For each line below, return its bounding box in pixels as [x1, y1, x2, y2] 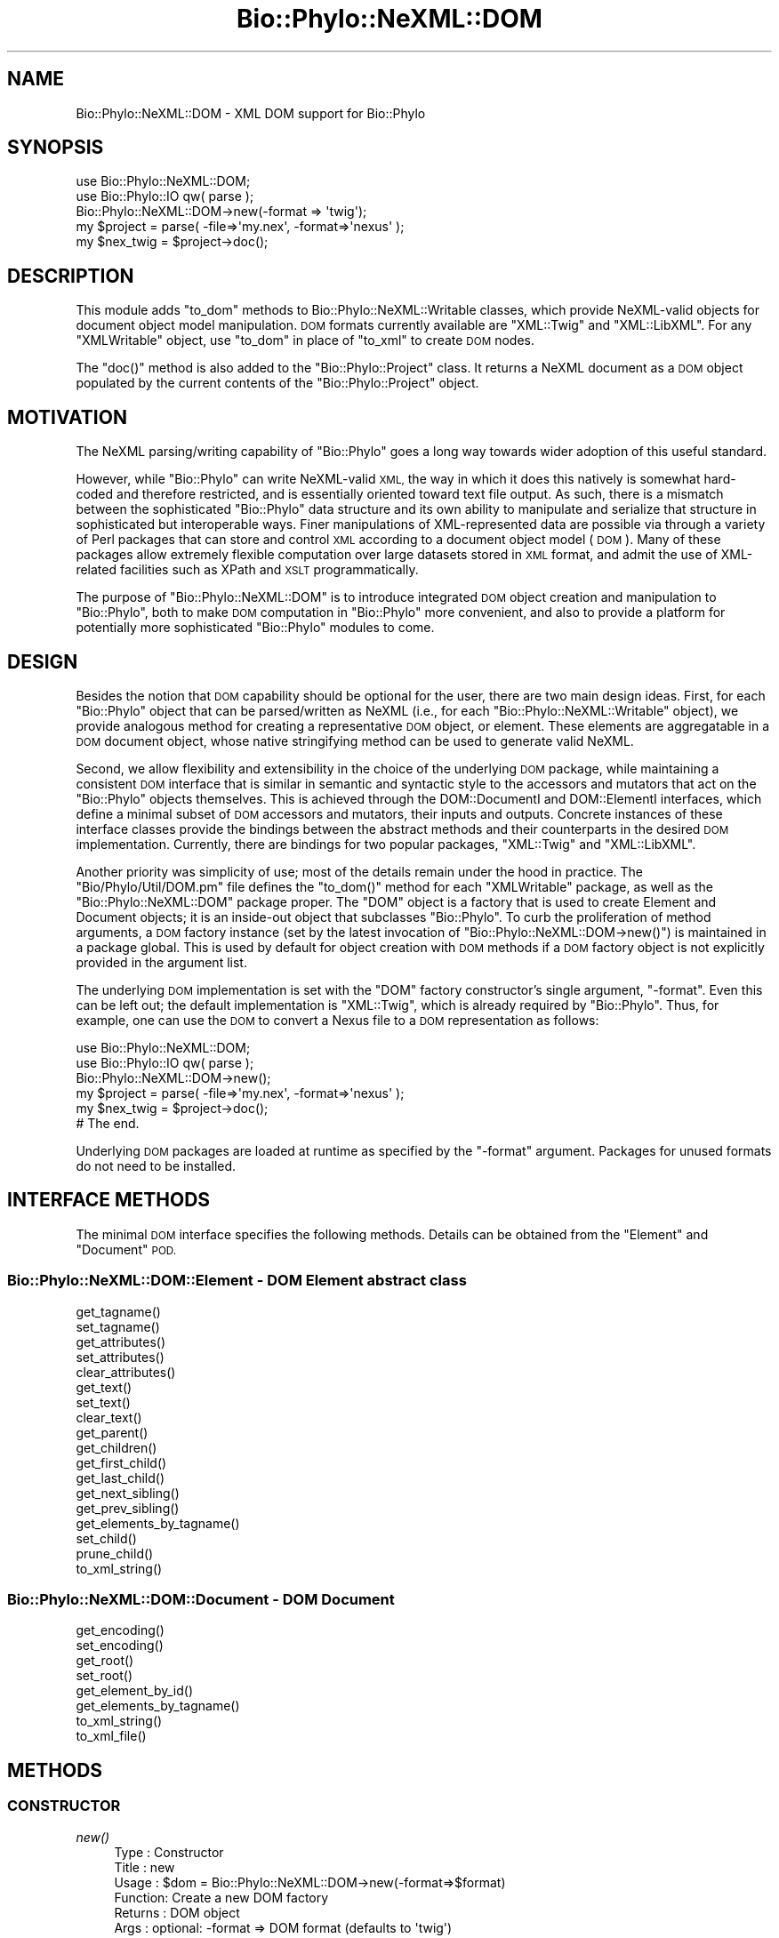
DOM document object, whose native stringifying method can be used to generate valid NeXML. [76, 733, 634, 749]
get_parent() [76, 1424, 149, 1440]
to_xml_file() [76, 1728, 147, 1744]
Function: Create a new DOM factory [114, 1889, 329, 1905]
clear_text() [76, 1409, 142, 1425]
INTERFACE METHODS [7, 1189, 211, 1212]
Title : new [114, 1859, 175, 1875]
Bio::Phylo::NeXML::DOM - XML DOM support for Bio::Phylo [76, 105, 426, 121]
